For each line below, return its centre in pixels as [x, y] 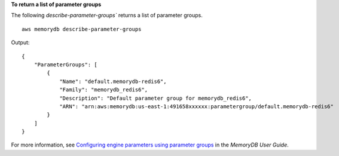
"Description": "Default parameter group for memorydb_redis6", [156, 98]
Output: [20, 42]
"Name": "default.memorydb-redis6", [113, 81]
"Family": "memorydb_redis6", [104, 90]
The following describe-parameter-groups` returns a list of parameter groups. [107, 16]
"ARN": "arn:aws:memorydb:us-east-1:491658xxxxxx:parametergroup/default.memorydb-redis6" [197, 106]
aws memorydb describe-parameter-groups [82, 29]
